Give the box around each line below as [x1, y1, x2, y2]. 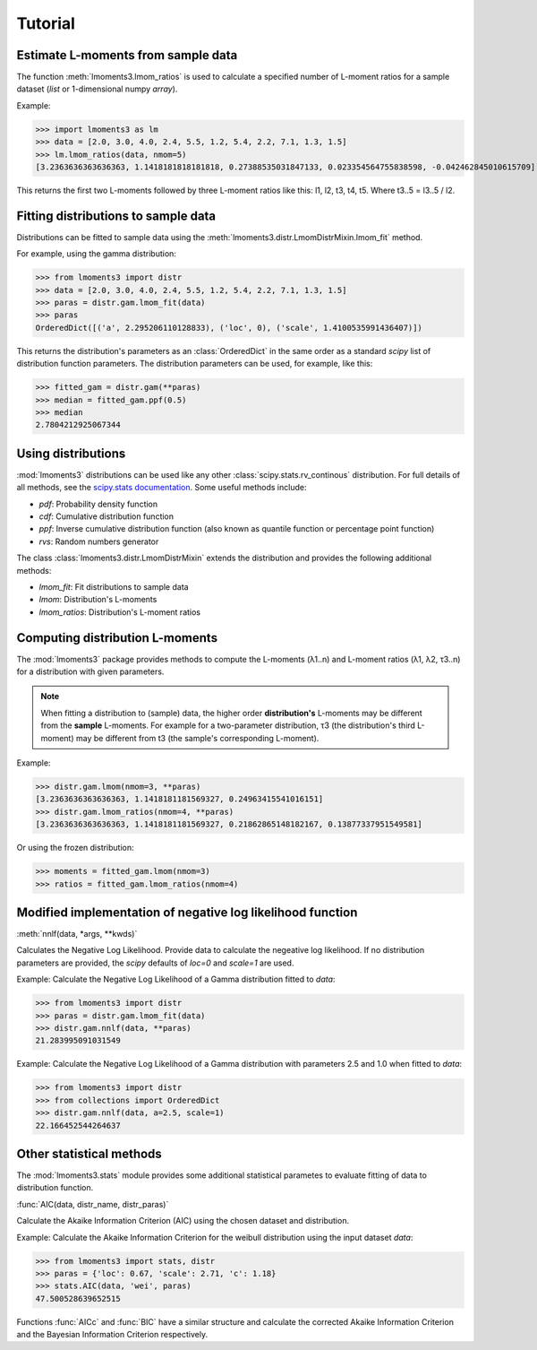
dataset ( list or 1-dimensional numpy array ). [16, 83, 178, 94]
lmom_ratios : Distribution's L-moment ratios [38, 606, 201, 618]
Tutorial [16, 13, 76, 33]
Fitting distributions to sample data [16, 208, 217, 223]
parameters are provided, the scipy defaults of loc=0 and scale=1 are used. [16, 957, 294, 968]
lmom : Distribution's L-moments [38, 594, 158, 605]
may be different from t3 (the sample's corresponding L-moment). [75, 732, 320, 743]
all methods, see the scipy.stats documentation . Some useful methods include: [16, 482, 307, 493]
